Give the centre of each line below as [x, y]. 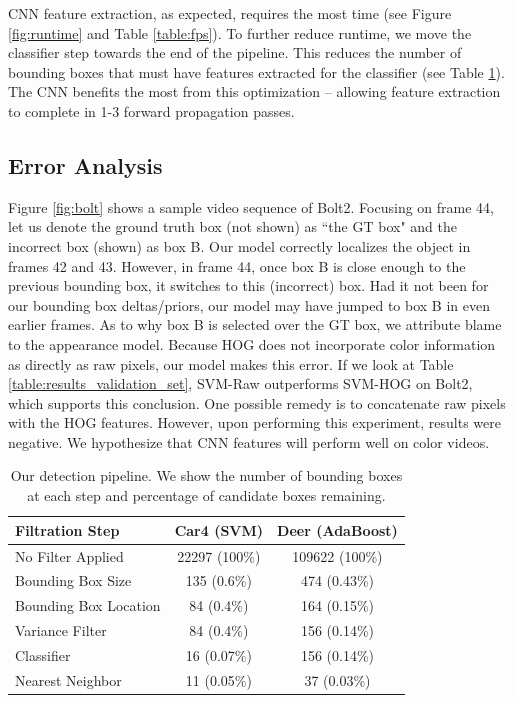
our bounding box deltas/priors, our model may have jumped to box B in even [249, 304]
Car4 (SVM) [219, 529]
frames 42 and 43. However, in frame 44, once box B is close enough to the [237, 265]
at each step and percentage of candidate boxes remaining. [206, 495]
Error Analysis [85, 164]
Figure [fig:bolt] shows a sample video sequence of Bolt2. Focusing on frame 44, [251, 206]
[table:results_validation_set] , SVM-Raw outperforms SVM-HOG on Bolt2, [240, 383]
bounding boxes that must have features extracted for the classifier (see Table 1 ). [256, 71]
